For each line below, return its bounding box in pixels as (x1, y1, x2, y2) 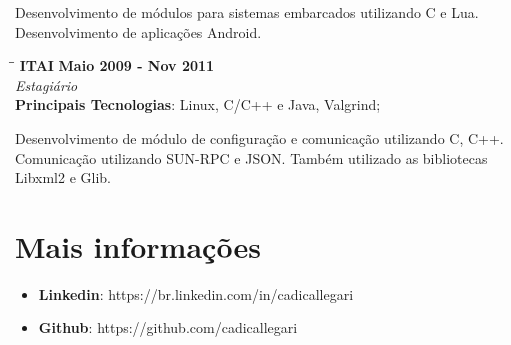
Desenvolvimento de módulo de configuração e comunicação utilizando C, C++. (15, 127, 504, 148)
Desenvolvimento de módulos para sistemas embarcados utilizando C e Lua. (15, 2, 479, 22)
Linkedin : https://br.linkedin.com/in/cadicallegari (38, 283, 354, 304)
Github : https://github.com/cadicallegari (38, 317, 298, 338)
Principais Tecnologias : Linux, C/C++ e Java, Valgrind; (15, 94, 381, 115)
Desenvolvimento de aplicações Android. (15, 21, 262, 42)
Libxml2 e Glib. (15, 167, 111, 188)
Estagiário (15, 74, 78, 95)
